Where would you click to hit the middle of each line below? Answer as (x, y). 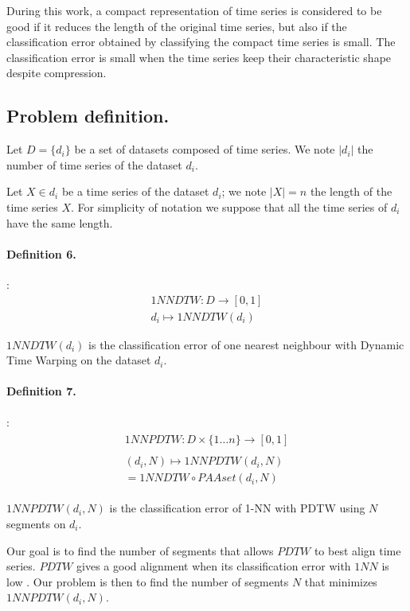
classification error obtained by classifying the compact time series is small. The (201, 42)
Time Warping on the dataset (79, 360)
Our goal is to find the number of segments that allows (140, 550)
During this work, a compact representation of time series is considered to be (194, 10)
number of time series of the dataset (94, 164)
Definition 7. (41, 391)
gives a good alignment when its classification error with (214, 566)
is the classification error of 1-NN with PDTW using (237, 508)
